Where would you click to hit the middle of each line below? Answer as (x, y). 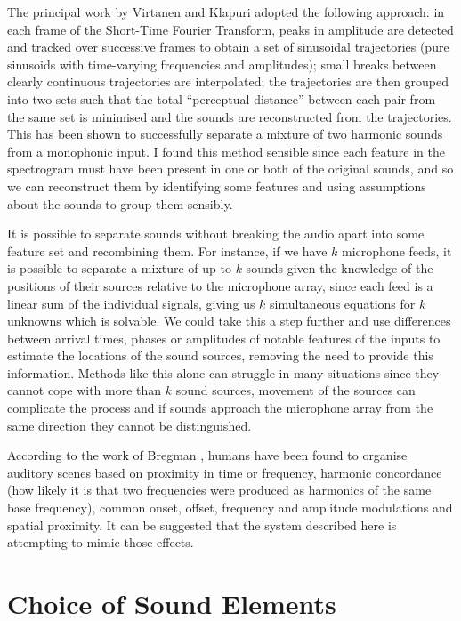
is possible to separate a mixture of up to (119, 268)
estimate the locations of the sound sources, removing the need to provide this (220, 355)
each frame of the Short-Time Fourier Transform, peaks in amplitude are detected (230, 29)
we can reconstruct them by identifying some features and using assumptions (217, 185)
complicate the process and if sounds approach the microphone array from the (220, 408)
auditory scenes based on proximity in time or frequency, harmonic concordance (225, 472)
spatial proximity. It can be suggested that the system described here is (202, 524)
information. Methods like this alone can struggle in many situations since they (223, 372)
